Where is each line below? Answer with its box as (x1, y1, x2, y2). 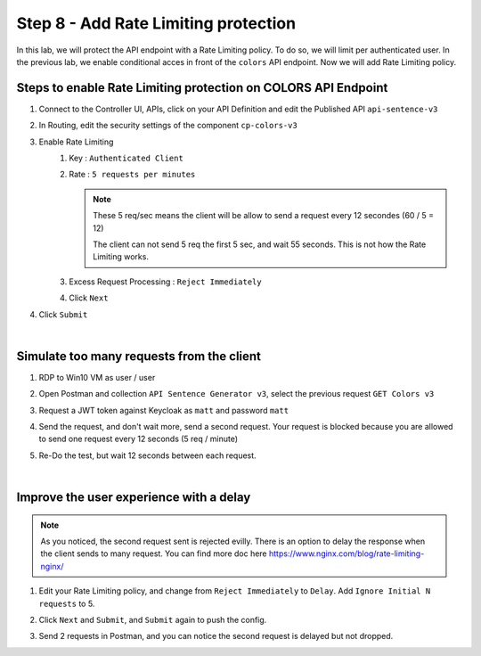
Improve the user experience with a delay (16, 489, 251, 504)
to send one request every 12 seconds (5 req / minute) (38, 433, 239, 445)
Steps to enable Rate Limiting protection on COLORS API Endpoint (16, 80, 388, 95)
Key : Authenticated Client (69, 152, 184, 164)
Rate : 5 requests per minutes (69, 169, 196, 180)
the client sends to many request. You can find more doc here (40, 548, 267, 559)
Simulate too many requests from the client (16, 348, 262, 364)
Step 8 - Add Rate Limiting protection (16, 13, 297, 33)
